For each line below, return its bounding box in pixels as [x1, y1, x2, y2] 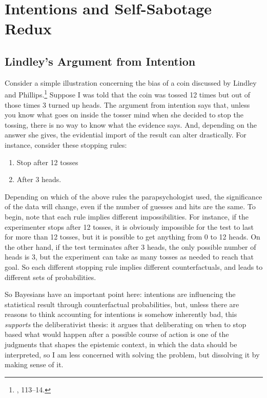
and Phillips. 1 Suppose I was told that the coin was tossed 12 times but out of [5, 88, 251, 100]
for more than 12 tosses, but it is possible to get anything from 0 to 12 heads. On [5, 231, 260, 242]
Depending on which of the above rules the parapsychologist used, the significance [5, 191, 262, 202]
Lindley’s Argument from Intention [5, 53, 196, 69]
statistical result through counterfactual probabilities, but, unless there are [5, 298, 239, 309]
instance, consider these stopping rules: [5, 139, 127, 150]
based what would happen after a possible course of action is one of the [5, 329, 229, 340]
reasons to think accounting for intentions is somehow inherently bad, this [5, 309, 237, 320]
